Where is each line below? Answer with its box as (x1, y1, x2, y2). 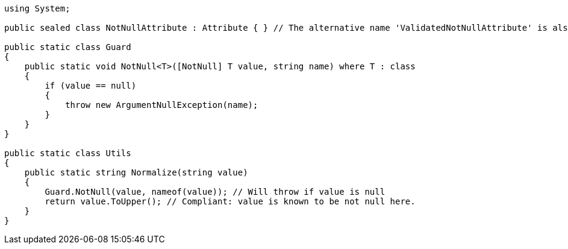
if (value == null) (45, 81, 137, 90)
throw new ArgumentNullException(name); (65, 100, 258, 110)
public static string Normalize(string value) (24, 168, 248, 177)
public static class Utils (4, 148, 131, 158)
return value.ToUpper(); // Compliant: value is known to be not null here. (45, 197, 416, 206)
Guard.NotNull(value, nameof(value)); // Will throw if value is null (45, 187, 385, 197)
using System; (4, 4, 70, 13)
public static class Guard (4, 42, 131, 52)
